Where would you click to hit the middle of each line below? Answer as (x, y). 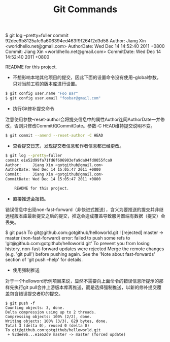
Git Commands (85, 9)
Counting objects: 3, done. (35, 308)
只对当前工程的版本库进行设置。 (46, 84)
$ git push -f (20, 303)
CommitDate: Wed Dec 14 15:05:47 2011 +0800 (53, 179)
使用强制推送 (26, 270)
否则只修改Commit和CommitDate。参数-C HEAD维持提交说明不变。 (84, 125)
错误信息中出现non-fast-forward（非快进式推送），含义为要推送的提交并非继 (84, 209)
